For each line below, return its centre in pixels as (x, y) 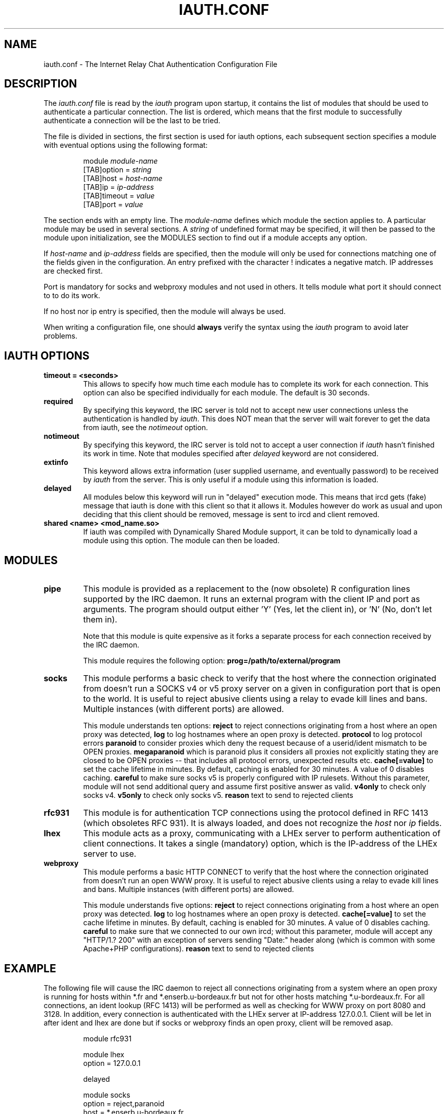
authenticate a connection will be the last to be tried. (132, 121)
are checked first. (73, 271)
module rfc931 (107, 1038)
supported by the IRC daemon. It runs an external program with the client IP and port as (252, 599)
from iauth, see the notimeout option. (145, 428)
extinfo (56, 462)
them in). (100, 620)
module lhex (104, 1054)
